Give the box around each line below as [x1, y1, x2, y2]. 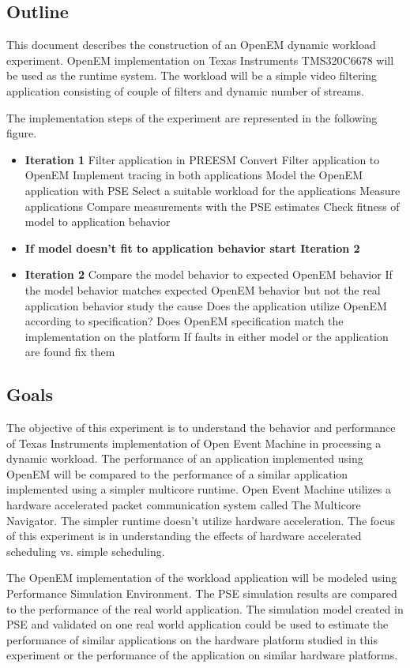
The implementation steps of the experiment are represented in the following [6, 109, 378, 126]
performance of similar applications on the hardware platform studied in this [6, 631, 378, 647]
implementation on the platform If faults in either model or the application [24, 328, 389, 344]
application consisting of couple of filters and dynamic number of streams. [6, 82, 364, 99]
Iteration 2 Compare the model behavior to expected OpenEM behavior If [24, 266, 393, 283]
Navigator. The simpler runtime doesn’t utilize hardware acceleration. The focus [6, 512, 396, 528]
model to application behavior [24, 213, 171, 230]
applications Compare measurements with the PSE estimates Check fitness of [24, 197, 400, 214]
